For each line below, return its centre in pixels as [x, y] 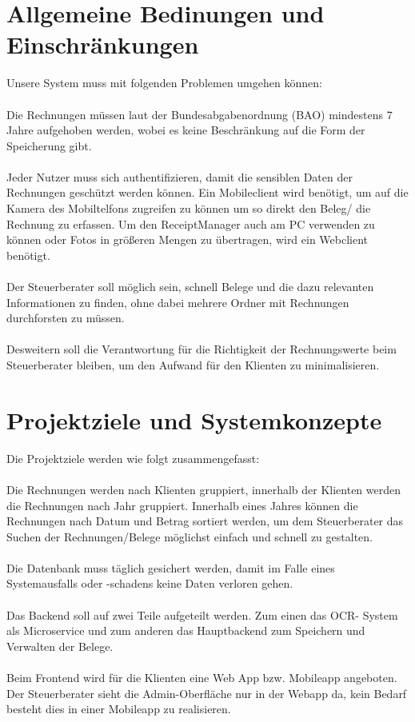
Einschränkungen [103, 44]
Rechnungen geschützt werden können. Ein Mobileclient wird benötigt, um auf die [207, 192]
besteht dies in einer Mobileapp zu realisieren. [119, 709]
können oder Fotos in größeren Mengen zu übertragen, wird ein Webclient [188, 239]
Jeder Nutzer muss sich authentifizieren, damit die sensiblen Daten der [180, 176]
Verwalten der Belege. [60, 646]
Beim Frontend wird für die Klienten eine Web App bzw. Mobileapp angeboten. [202, 678]
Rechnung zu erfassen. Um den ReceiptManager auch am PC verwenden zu [191, 223]
